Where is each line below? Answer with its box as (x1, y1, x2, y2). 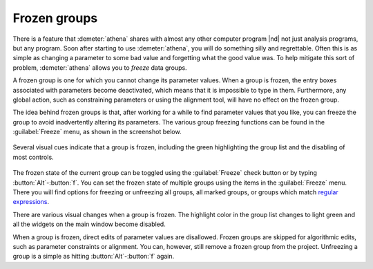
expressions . (12, 198, 50, 206)
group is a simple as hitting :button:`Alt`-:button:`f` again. (12, 252, 175, 261)
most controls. (12, 153, 55, 161)
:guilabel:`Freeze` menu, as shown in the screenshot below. (12, 128, 182, 136)
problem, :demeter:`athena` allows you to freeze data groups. (12, 63, 187, 72)
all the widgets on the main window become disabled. (12, 220, 166, 228)
